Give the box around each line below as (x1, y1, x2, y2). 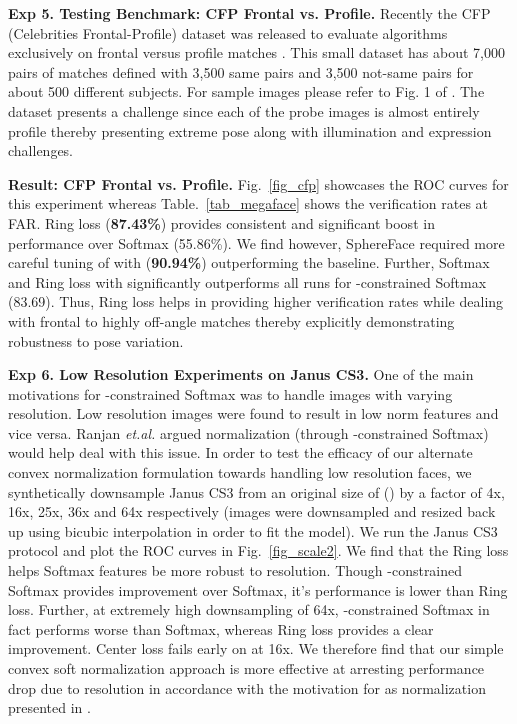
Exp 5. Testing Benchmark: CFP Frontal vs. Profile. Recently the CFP (8, 3, 491, 23)
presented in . (8, 697, 91, 718)
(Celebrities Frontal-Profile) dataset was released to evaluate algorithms (8, 22, 448, 43)
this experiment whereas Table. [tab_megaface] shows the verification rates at (8, 193, 489, 214)
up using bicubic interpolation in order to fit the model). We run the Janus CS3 (8, 520, 498, 541)
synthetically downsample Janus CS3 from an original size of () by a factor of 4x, (8, 481, 505, 502)
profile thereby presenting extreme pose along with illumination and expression (8, 120, 492, 141)
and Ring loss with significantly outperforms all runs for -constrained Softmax (8, 271, 487, 292)
